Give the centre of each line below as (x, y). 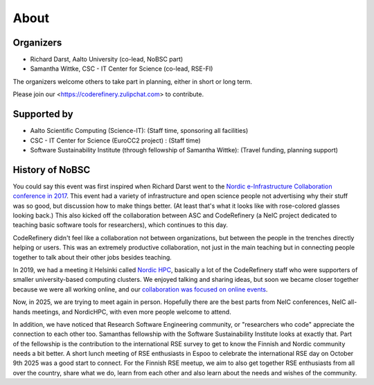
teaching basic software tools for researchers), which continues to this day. (121, 225)
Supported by (43, 114)
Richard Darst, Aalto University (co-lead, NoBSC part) (107, 60)
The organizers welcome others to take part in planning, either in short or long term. (133, 81)
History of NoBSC (52, 170)
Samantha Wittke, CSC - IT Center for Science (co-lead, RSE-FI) (122, 69)
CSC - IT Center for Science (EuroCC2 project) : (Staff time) (115, 140)
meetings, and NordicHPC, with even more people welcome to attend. (132, 312)
